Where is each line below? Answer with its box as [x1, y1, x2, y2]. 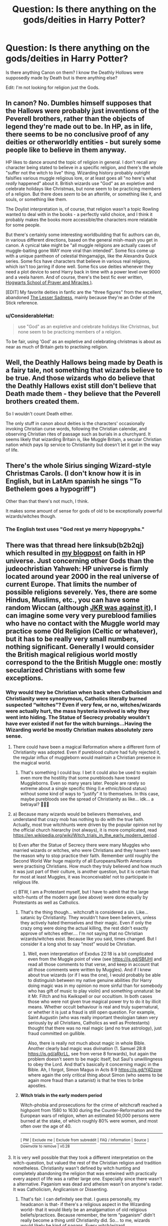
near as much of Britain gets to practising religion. [5, 344, 109, 350]
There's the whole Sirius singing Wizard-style [5, 461, 152, 470]
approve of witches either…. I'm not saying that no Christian [20, 930, 144, 936]
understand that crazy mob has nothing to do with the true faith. [12, 816, 145, 822]
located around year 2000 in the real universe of [5, 572, 159, 580]
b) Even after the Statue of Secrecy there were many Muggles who [12, 842, 150, 848]
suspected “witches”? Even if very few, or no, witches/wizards [5, 701, 162, 708]
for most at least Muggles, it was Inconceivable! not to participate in [12, 874, 153, 880]
